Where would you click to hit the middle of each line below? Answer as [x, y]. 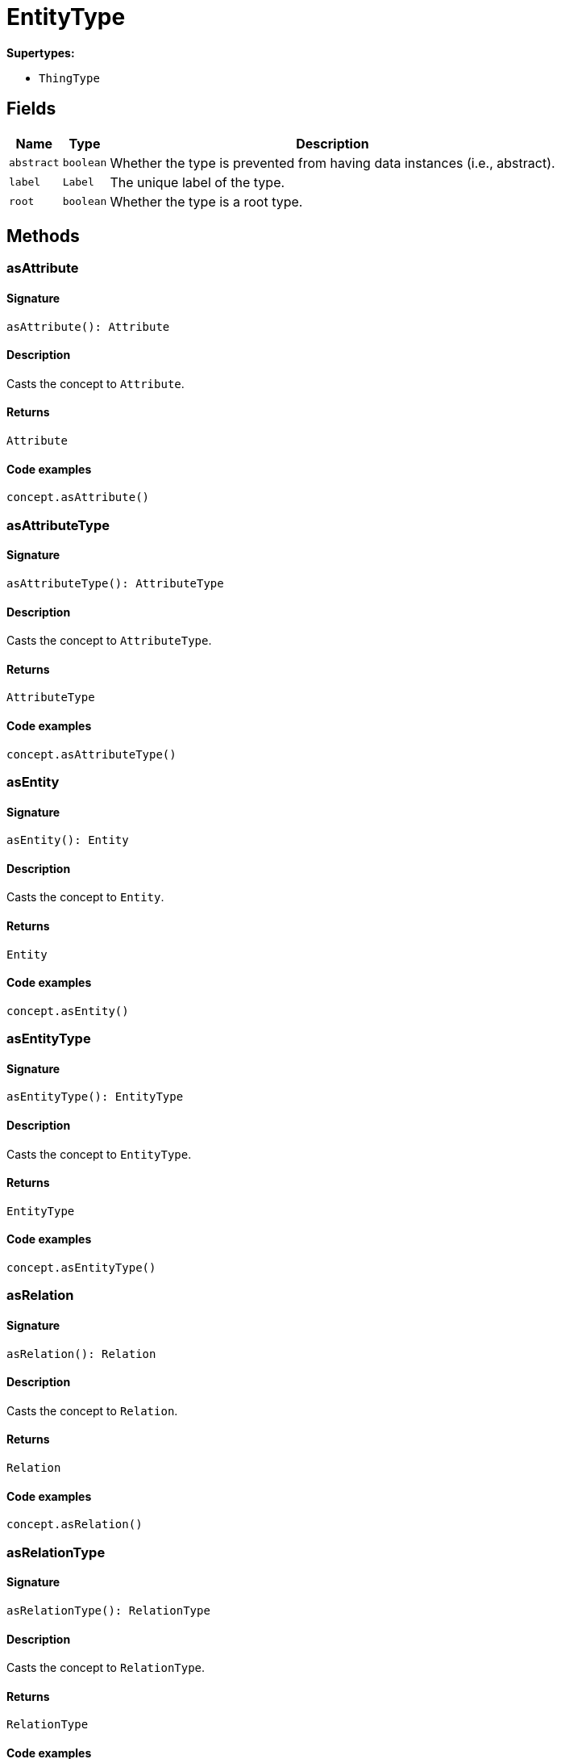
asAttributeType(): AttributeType [115, 583]
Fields [31, 109]
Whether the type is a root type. [206, 201]
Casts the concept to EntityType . [99, 1154]
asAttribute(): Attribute [88, 326]
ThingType [69, 78]
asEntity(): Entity [68, 840]
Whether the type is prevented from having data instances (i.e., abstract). [332, 163]
